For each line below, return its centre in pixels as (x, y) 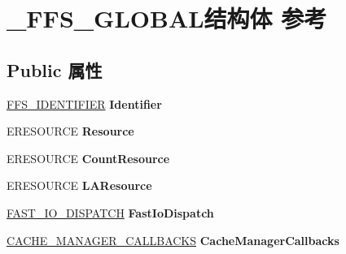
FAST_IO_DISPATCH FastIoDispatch (110, 212)
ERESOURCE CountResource (88, 158)
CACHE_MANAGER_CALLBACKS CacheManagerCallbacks (173, 240)
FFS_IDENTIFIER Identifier (84, 103)
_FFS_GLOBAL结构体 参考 (167, 18)
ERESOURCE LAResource (79, 185)
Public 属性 (55, 69)
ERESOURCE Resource (70, 131)
